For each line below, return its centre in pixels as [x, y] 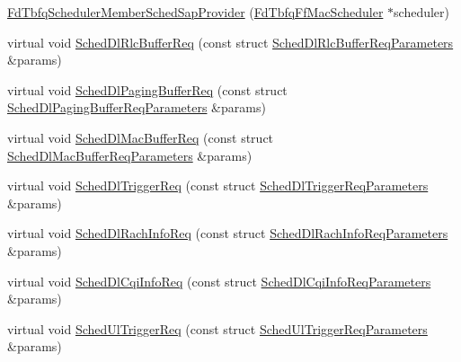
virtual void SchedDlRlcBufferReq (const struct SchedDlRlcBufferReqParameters [230, 42]
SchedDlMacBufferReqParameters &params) [130, 155]
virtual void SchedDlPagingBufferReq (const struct [147, 89]
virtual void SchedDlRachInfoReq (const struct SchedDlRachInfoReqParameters [228, 233]
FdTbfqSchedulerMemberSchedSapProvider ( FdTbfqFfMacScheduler [195, 12]
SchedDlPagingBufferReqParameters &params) [137, 107]
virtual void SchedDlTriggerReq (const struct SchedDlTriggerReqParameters [218, 185]
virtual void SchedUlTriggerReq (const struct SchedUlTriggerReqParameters [217, 328]
